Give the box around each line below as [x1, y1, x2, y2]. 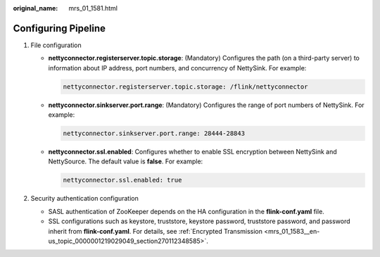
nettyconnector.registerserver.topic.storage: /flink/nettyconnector [63, 82, 308, 91]
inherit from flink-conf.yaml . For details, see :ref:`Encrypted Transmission [48, 227, 263, 235]
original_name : [13, 4, 58, 12]
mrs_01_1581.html [68, 4, 118, 12]
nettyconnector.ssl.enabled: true [63, 176, 182, 184]
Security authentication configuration [30, 194, 139, 203]
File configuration [30, 41, 82, 49]
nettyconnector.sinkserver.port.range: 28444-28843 [63, 130, 246, 137]
